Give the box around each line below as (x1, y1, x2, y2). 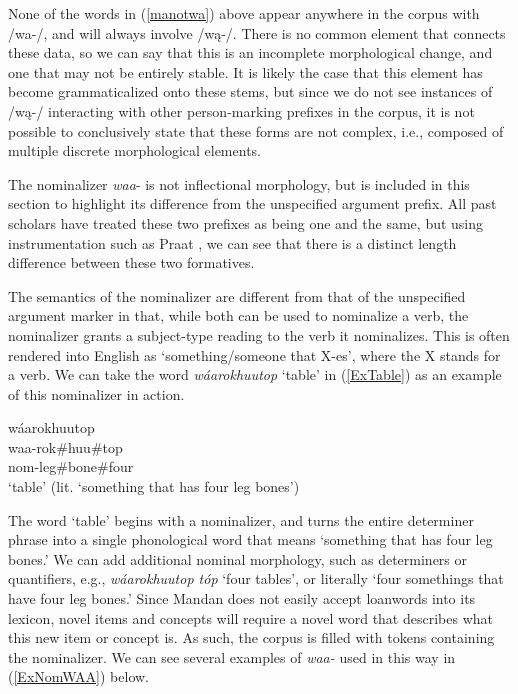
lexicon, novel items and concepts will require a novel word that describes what (8, 607, 493, 628)
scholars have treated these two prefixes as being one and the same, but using (8, 212, 484, 233)
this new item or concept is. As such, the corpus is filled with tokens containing (8, 627, 495, 648)
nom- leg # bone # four (8, 456, 134, 477)
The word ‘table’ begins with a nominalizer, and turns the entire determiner (8, 509, 474, 530)
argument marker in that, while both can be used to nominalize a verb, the (8, 305, 469, 326)
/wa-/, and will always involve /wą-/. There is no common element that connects (8, 22, 506, 43)
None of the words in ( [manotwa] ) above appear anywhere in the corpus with (8, 3, 480, 23)
